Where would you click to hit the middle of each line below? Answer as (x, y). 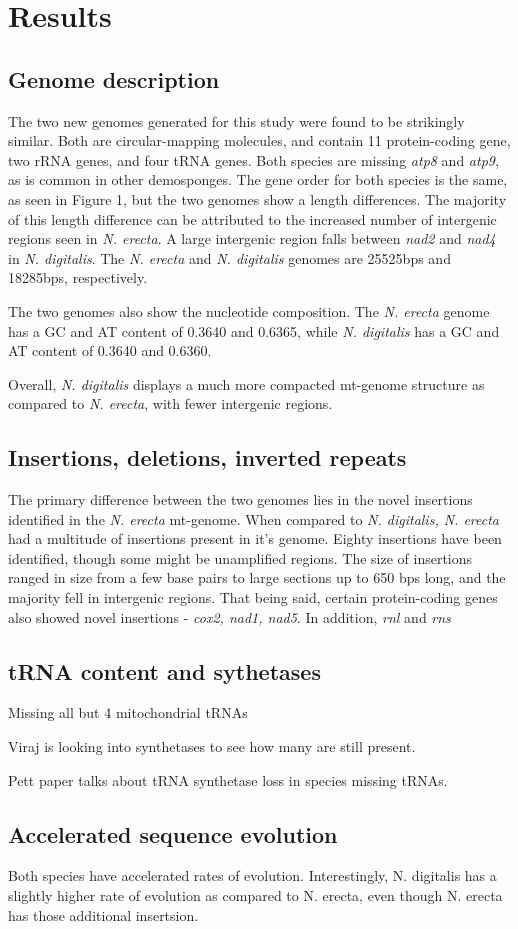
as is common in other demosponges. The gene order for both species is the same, (258, 179)
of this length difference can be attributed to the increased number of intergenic (252, 218)
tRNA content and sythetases (164, 670)
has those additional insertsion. (103, 914)
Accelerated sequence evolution (173, 833)
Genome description (114, 78)
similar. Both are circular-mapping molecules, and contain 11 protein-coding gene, (259, 140)
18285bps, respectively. (78, 277)
